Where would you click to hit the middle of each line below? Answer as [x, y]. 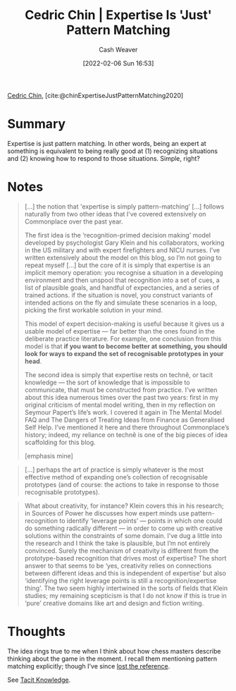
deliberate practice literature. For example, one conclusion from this [123, 338]
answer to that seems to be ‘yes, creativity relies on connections [118, 565]
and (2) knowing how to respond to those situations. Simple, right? [104, 158]
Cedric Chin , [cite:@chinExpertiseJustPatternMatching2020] [95, 95]
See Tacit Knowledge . [39, 680]
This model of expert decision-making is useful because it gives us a [124, 324]
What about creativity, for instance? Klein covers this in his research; [124, 506]
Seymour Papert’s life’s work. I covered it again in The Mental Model [123, 412]
